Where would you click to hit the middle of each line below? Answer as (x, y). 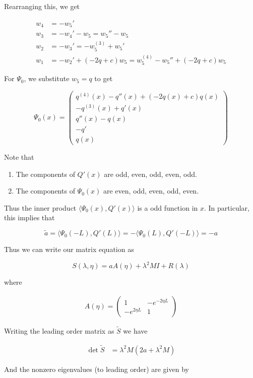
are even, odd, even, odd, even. (151, 191)
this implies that (29, 217)
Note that (19, 156)
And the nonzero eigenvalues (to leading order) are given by (97, 369)
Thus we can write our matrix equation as (69, 249)
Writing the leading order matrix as (59, 331)
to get (104, 78)
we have (135, 331)
